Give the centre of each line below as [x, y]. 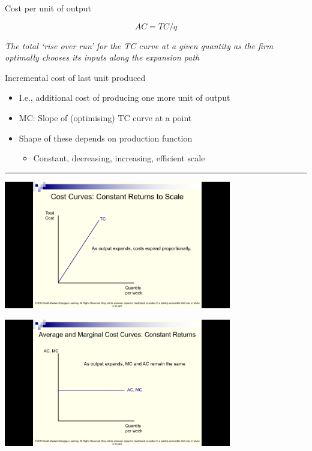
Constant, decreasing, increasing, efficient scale [119, 158]
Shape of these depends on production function [106, 138]
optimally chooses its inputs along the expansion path [102, 57]
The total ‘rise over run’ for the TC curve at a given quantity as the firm [139, 45]
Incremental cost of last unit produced [75, 77]
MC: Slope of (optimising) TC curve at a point [105, 117]
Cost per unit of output [48, 8]
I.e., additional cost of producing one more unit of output [124, 97]
